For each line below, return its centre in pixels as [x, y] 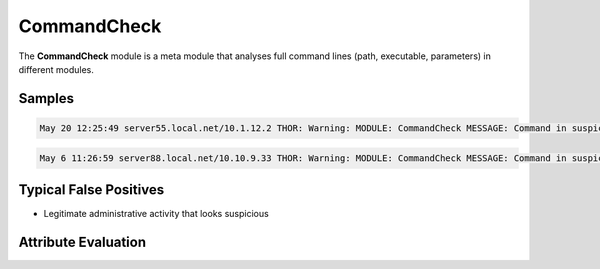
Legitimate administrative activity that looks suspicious [156, 214]
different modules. [56, 69]
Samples [46, 98]
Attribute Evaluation [82, 241]
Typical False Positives [91, 189]
